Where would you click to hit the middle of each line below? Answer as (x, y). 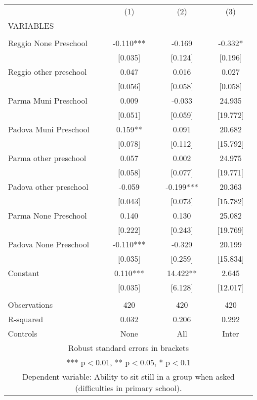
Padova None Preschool (49, 244)
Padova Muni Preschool (49, 129)
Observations (30, 305)
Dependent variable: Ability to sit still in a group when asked (128, 376)
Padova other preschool (48, 187)
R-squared (26, 319)
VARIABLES (31, 26)
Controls (23, 333)
